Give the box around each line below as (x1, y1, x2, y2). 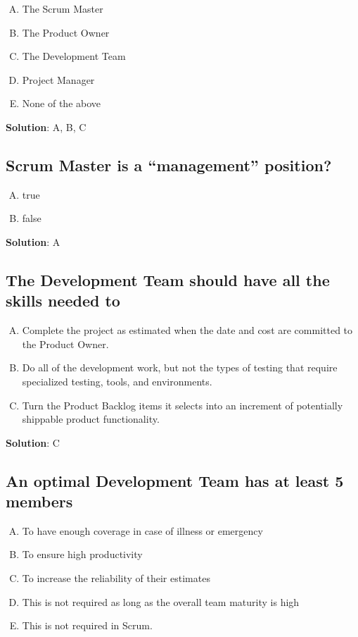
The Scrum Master (22, 1, 103, 16)
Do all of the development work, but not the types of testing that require (22, 360, 338, 375)
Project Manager (22, 72, 95, 87)
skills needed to (6, 290, 120, 311)
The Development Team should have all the (6, 268, 330, 290)
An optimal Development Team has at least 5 (6, 469, 344, 491)
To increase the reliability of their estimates (22, 571, 210, 586)
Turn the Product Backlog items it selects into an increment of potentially (22, 397, 343, 412)
